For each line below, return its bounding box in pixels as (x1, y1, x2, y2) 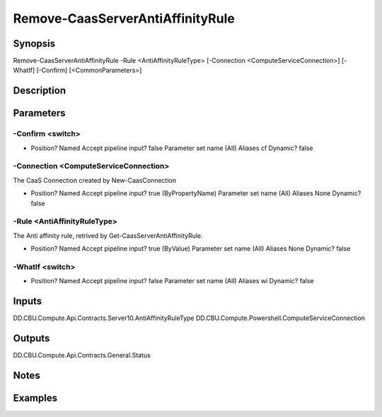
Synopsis (13, 38, 56, 50)
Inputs (13, 295, 42, 307)
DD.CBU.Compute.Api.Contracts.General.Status (13, 351, 151, 360)
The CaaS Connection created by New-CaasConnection (13, 176, 177, 184)
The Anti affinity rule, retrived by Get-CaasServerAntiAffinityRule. (13, 231, 203, 240)
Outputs (13, 332, 50, 344)
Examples (13, 392, 58, 404)
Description (13, 85, 66, 97)
